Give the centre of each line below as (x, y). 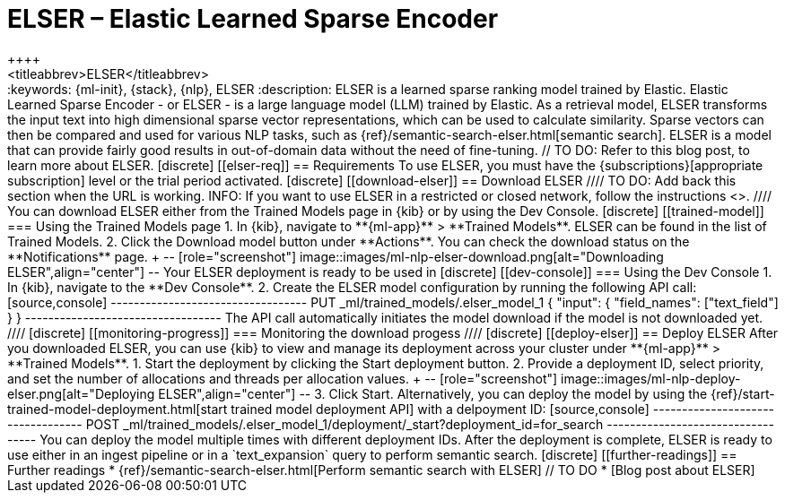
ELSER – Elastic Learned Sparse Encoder (253, 19)
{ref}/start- (743, 393)
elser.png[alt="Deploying (81, 393)
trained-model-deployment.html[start (118, 409)
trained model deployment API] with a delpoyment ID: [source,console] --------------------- (503, 409)
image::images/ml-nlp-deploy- (651, 378)
